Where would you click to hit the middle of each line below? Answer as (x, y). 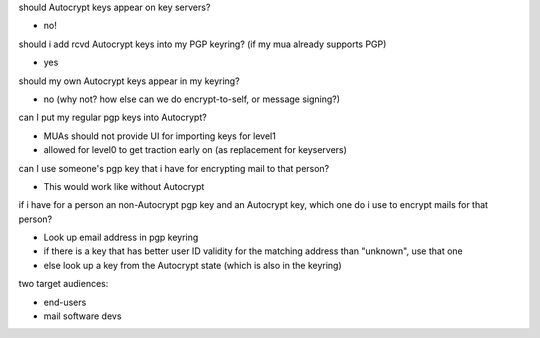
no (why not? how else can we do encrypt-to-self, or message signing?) (191, 99)
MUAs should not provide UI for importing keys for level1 (160, 136)
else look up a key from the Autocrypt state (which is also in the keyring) (192, 265)
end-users (65, 302)
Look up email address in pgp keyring (121, 237)
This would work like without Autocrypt (124, 186)
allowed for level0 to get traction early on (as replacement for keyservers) (195, 150)
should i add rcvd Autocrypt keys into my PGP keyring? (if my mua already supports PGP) (202, 44)
